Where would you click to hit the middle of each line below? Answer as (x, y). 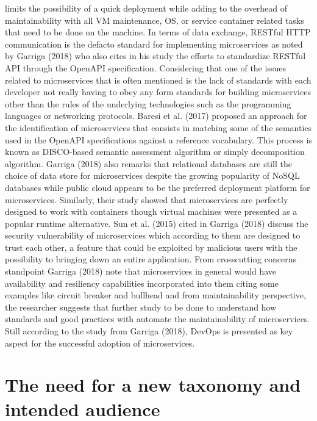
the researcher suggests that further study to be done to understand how (141, 307)
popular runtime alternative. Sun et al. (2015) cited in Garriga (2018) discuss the (157, 223)
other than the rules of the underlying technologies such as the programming (148, 103)
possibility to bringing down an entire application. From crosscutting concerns (151, 259)
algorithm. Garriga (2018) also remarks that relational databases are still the (148, 163)
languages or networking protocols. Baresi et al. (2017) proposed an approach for (156, 116)
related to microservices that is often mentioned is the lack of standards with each (158, 80)
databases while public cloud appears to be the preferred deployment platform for (158, 187)
